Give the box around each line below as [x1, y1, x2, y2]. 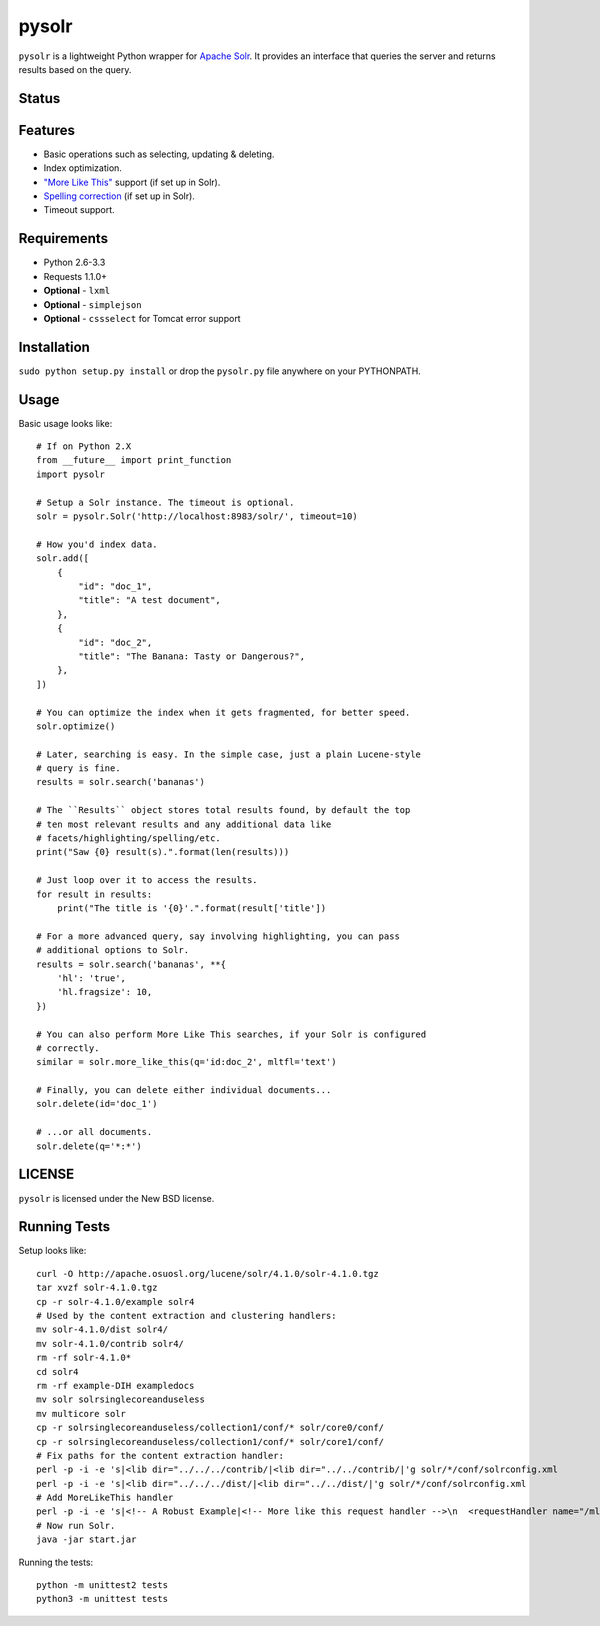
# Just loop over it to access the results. [36, 875, 259, 886]
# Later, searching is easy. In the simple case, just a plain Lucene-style [36, 748, 422, 760]
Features [18, 121, 75, 139]
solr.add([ [36, 553, 90, 564]
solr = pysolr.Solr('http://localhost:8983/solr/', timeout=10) [36, 511, 359, 522]
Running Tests [18, 1218, 110, 1235]
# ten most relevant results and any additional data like [36, 818, 332, 830]
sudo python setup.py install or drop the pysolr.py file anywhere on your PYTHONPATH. [18, 365, 422, 377]
